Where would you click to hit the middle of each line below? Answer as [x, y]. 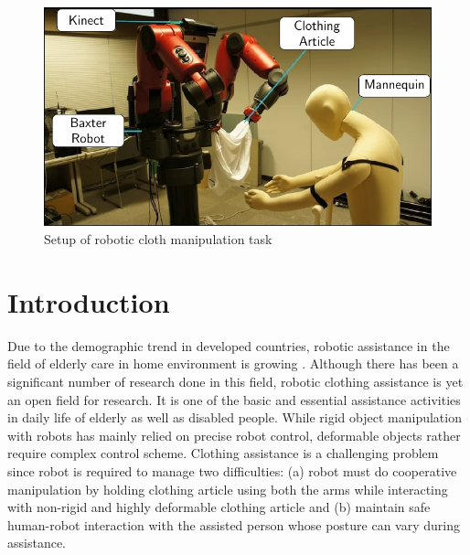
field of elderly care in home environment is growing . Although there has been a [233, 363]
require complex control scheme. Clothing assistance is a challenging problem [223, 453]
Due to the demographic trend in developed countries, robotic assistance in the [229, 345]
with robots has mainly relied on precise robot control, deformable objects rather [234, 435]
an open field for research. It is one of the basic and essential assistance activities [234, 399]
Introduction [89, 301]
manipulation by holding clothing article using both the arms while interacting [228, 489]
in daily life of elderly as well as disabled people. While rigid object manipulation [235, 417]
